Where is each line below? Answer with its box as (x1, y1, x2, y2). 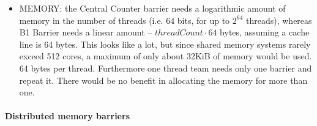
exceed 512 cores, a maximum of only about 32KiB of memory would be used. (19, 50, 312, 62)
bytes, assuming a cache (220, 26, 310, 39)
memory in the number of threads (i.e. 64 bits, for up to (19, 13, 230, 26)
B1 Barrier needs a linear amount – (19, 26, 152, 39)
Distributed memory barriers (5, 109, 130, 122)
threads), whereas (246, 13, 312, 26)
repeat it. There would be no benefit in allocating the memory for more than (19, 73, 308, 86)
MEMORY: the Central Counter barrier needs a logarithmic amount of (19, 2, 286, 14)
